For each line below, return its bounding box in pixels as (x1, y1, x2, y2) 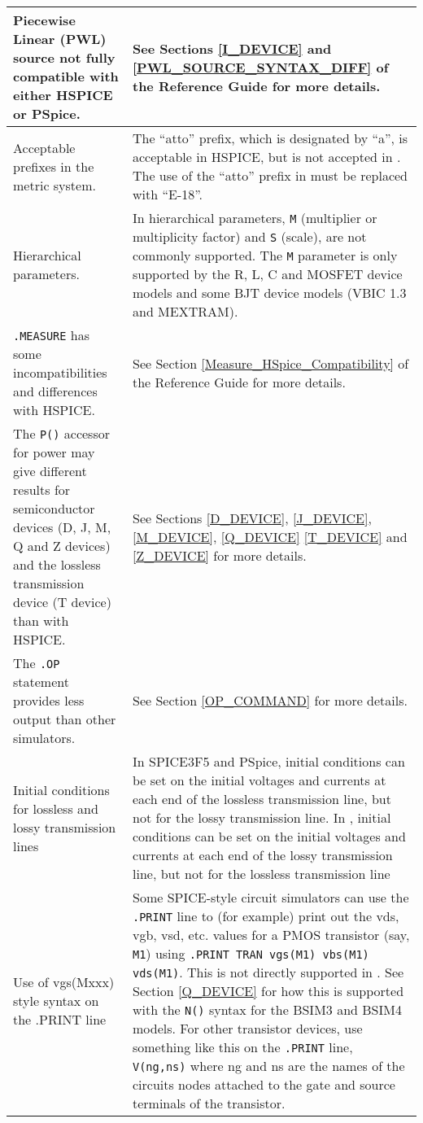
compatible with (13, 67, 119, 85)
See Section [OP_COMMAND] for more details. (132, 691, 408, 710)
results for (13, 480, 71, 499)
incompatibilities (13, 363, 107, 382)
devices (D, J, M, (13, 518, 111, 536)
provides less (13, 691, 85, 710)
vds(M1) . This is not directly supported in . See (132, 963, 404, 981)
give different (13, 461, 87, 480)
